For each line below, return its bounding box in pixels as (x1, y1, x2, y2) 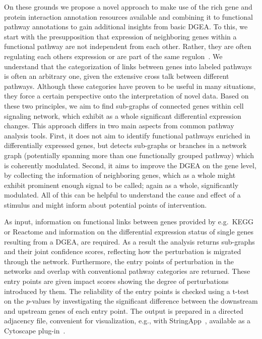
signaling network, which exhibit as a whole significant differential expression (4, 110, 241, 121)
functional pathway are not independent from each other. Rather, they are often (4, 41, 251, 52)
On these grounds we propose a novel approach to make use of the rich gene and (4, 2, 252, 12)
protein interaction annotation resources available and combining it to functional (4, 11, 253, 22)
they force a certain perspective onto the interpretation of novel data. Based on (4, 90, 249, 101)
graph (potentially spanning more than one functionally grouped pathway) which (4, 150, 254, 160)
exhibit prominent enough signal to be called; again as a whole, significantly (4, 179, 239, 190)
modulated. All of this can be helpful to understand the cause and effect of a (4, 189, 241, 200)
